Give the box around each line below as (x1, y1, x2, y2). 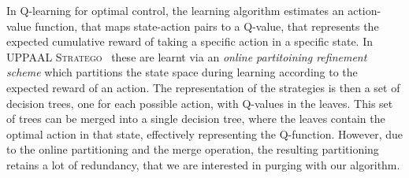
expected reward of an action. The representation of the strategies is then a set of (6, 79, 400, 95)
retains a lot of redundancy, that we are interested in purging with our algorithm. (6, 156, 400, 172)
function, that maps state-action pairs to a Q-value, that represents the (35, 17, 379, 34)
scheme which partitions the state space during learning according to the (6, 64, 358, 80)
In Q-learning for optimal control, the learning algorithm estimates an (6, 2, 344, 18)
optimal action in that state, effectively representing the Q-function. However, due (6, 125, 403, 142)
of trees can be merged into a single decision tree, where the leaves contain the (6, 110, 385, 127)
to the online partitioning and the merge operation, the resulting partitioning (6, 141, 379, 158)
